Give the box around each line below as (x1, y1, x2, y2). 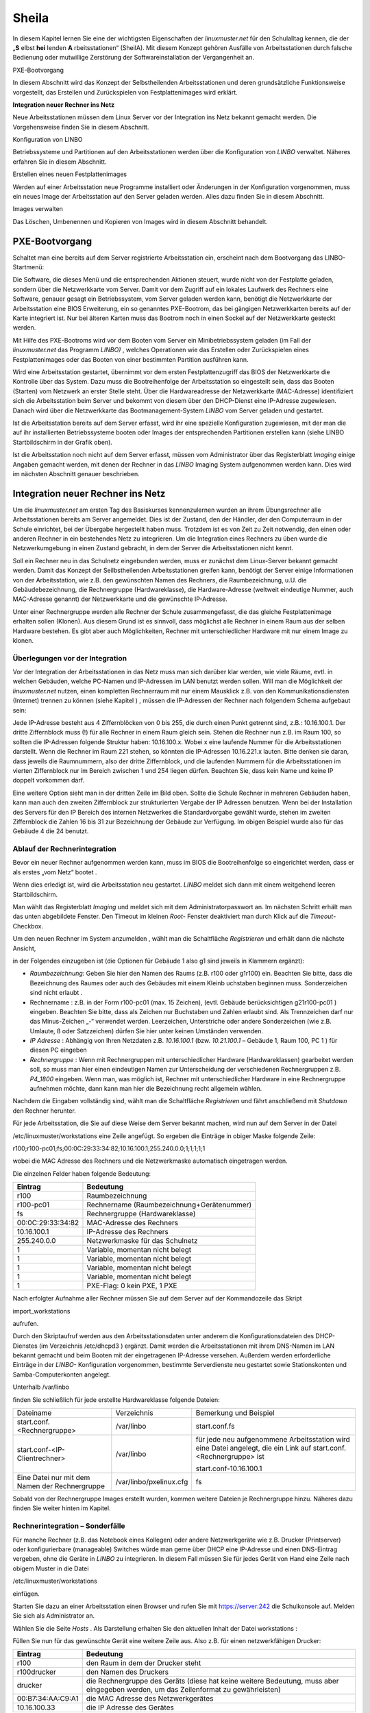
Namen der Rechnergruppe (16, 1481, 106, 1491)
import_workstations (12, 1307, 71, 1315)
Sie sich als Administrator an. (12, 1612, 95, 1620)
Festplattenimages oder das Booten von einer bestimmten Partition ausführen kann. (12, 355, 249, 363)
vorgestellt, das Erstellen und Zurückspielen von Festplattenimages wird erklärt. (12, 88, 238, 96)
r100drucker (16, 1667, 56, 1677)
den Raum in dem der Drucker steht (86, 1658, 201, 1668)
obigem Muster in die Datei (12, 1564, 89, 1573)
